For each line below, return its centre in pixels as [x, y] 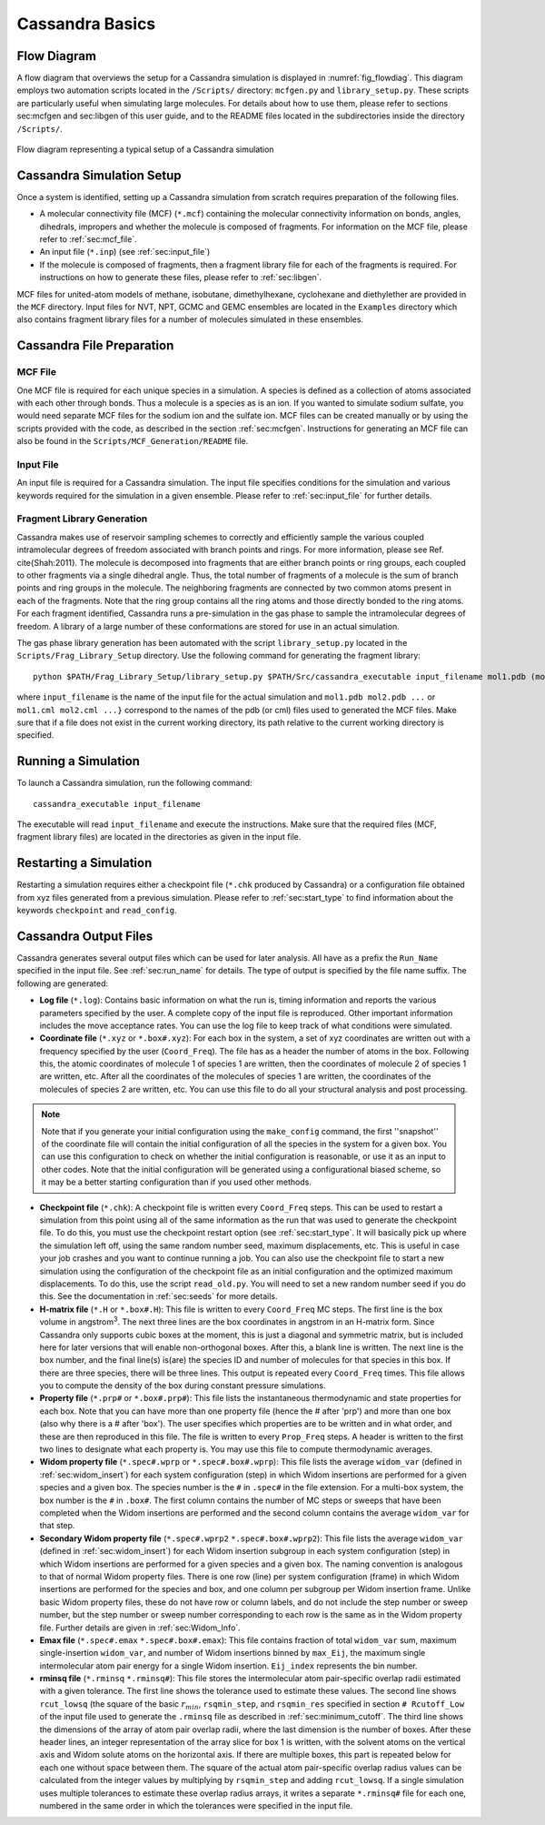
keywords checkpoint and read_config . [97, 911]
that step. [57, 1526]
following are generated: [63, 983]
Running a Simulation [79, 761]
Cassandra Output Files [85, 936]
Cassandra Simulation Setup [99, 175]
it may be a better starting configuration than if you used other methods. [177, 1182]
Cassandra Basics [86, 24]
